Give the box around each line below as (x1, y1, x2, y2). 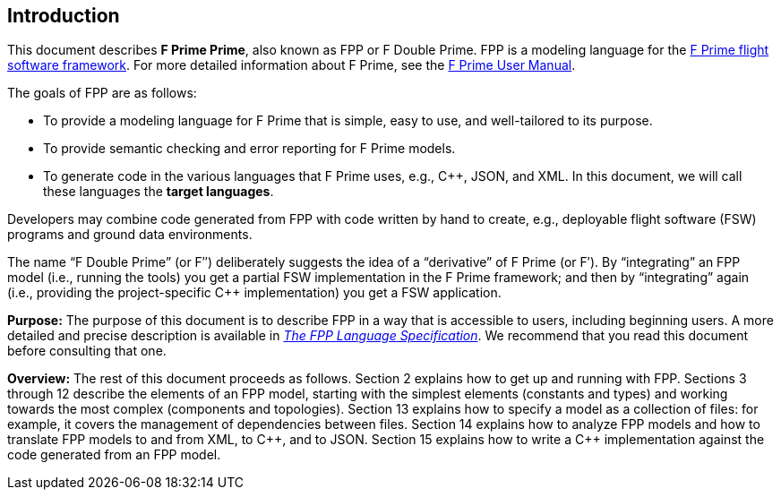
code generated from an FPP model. (7, 447, 221, 463)
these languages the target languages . (43, 184, 274, 200)
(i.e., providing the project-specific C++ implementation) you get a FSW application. (7, 285, 502, 301)
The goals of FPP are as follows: (7, 85, 197, 101)
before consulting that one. (7, 343, 167, 359)
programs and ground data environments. (7, 227, 253, 243)
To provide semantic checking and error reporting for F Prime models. (43, 141, 456, 157)
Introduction (7, 4, 120, 27)
